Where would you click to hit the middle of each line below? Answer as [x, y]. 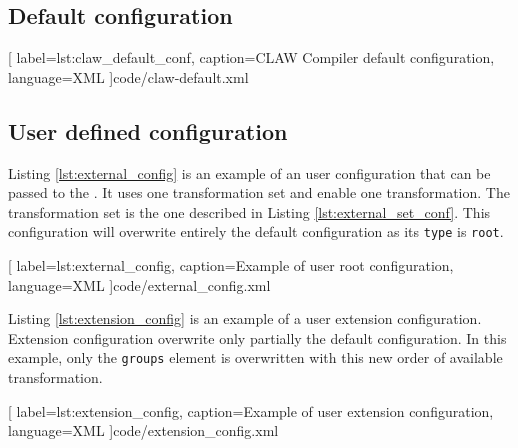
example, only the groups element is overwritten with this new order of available [255, 357]
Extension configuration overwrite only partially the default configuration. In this [257, 337]
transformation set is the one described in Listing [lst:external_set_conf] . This [249, 211]
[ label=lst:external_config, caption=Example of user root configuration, [231, 265]
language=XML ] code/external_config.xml [139, 284]
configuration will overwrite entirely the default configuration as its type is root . [256, 231]
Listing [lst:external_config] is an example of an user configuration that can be [249, 172]
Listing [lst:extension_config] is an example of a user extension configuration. [245, 318]
